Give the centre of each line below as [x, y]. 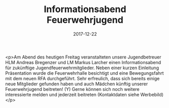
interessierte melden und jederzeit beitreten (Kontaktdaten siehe [72, 94]
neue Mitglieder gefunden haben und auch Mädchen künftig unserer [77, 84]
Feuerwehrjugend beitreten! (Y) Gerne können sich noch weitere [73, 89]
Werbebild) [152, 94]
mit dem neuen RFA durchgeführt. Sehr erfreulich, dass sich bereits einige [82, 78]
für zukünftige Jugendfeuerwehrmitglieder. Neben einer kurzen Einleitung [82, 68]
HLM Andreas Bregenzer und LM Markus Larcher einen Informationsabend [83, 62]
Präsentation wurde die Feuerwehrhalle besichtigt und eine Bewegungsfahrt [85, 73]
